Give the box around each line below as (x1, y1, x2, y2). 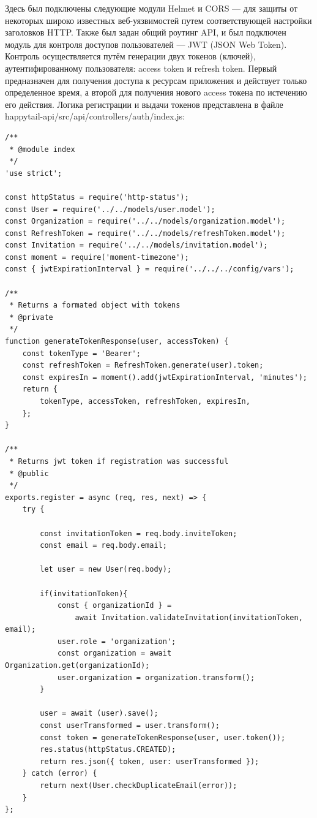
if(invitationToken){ (40, 589, 128, 598)
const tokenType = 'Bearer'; (22, 349, 141, 358)
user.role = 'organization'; (57, 637, 176, 646)
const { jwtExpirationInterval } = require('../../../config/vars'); (5, 265, 294, 274)
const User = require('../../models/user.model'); (5, 205, 215, 214)
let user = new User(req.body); (40, 565, 172, 574)
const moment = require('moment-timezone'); (5, 252, 189, 262)
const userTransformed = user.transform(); (40, 721, 220, 730)
